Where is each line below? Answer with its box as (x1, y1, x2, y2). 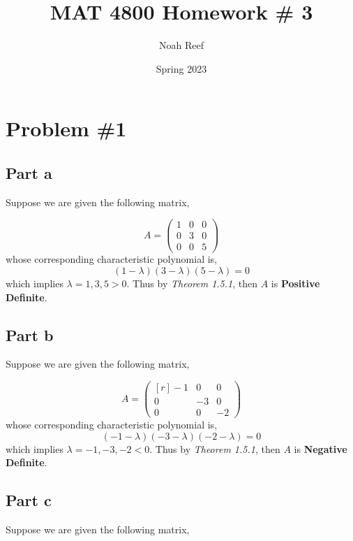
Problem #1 (6, 114, 127, 143)
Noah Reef (159, 38, 204, 52)
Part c (6, 489, 52, 511)
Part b (6, 324, 54, 345)
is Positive (271, 276, 320, 291)
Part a (6, 161, 52, 183)
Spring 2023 (156, 61, 207, 75)
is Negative (294, 441, 347, 456)
